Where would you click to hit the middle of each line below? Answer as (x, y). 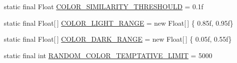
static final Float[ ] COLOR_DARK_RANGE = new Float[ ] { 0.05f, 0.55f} (118, 39)
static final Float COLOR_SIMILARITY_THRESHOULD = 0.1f (104, 6)
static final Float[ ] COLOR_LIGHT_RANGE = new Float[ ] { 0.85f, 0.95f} (119, 23)
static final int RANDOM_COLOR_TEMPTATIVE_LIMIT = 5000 (108, 55)
